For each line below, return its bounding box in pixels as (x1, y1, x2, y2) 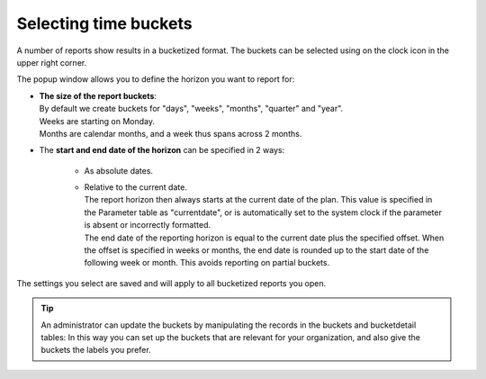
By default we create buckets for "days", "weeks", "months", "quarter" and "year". (39, 104, 344, 114)
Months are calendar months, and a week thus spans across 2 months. (39, 128, 302, 139)
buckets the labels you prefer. (40, 345, 152, 356)
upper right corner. (16, 57, 87, 68)
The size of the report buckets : (39, 90, 157, 101)
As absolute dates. (84, 165, 153, 176)
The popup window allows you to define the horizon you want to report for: (16, 74, 295, 85)
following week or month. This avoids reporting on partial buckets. (84, 257, 330, 268)
